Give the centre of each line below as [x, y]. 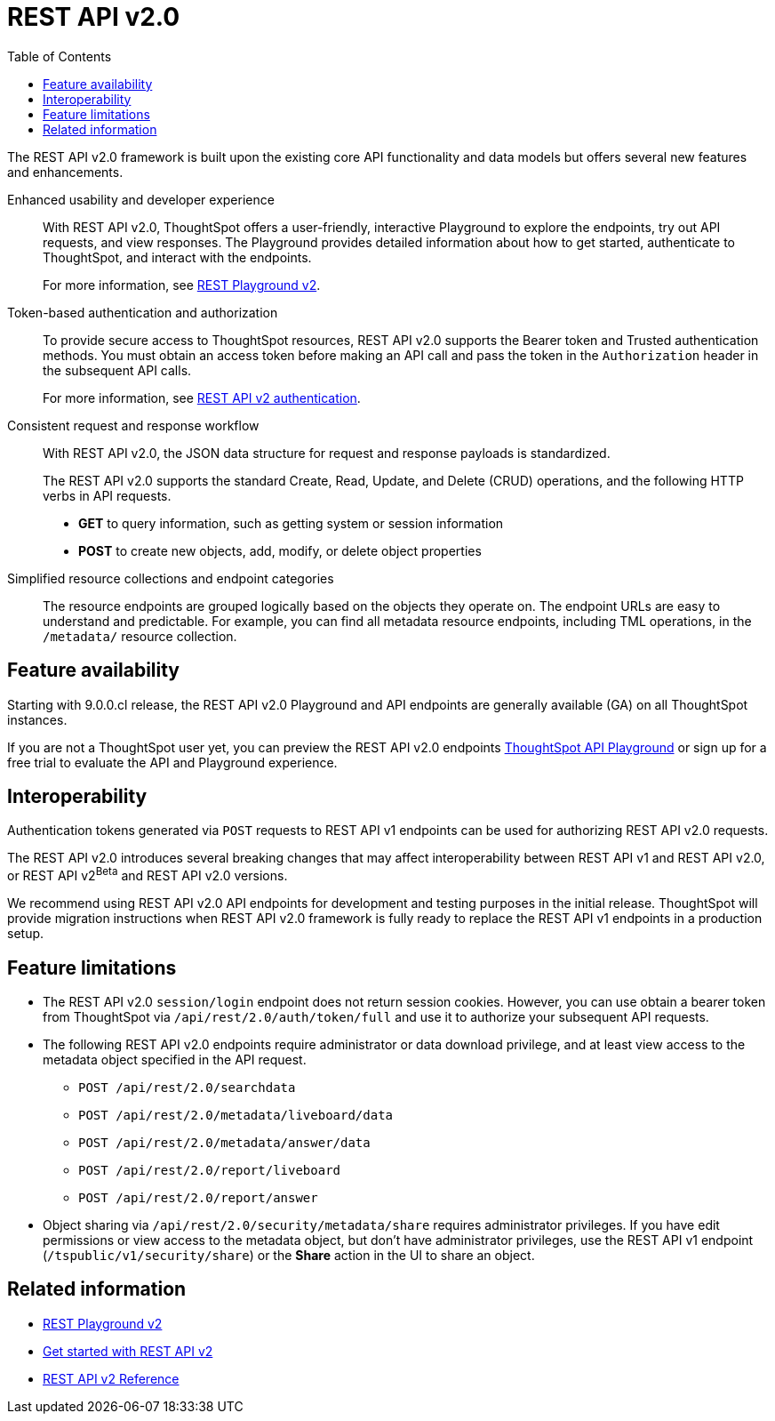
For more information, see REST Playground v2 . [182, 285]
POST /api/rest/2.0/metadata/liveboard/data [236, 1115]
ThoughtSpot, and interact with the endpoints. [177, 257]
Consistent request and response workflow [133, 425]
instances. [37, 719]
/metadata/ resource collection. [140, 636]
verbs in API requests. [107, 495]
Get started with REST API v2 [128, 1351]
